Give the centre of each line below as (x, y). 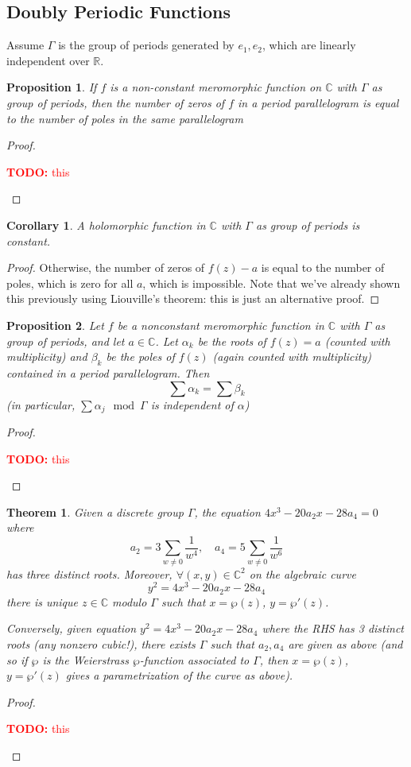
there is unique (43, 601)
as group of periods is (308, 225)
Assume (25, 45)
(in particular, (41, 404)
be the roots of (232, 341)
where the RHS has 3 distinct (333, 628)
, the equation (227, 511)
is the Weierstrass (85, 659)
